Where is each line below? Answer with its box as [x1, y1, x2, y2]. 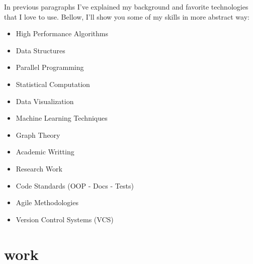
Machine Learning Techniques [16, 113, 108, 123]
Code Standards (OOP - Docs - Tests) [16, 180, 134, 191]
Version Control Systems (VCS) [16, 214, 114, 224]
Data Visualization [16, 96, 74, 106]
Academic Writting [16, 146, 74, 157]
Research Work [16, 163, 62, 173]
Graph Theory [16, 129, 60, 140]
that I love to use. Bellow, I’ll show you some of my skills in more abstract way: [4, 11, 249, 22]
